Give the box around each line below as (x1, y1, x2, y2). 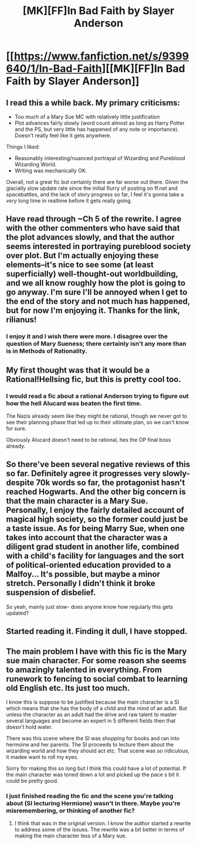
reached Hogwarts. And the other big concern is (6, 487, 186, 497)
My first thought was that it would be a (6, 365, 150, 375)
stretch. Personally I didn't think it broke (6, 578, 155, 588)
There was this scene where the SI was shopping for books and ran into (6, 735, 180, 742)
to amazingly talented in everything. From (6, 665, 162, 674)
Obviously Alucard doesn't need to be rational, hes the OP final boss (6, 437, 171, 443)
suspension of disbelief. (6, 588, 96, 598)
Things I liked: (6, 144, 40, 150)
